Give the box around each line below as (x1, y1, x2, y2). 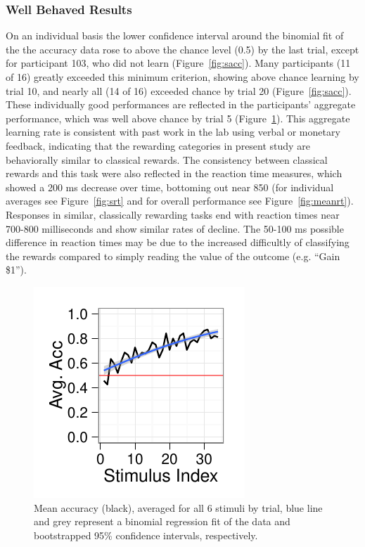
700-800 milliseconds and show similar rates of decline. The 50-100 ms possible (6, 221, 344, 236)
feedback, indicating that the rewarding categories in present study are (6, 138, 310, 153)
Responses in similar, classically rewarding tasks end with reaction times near (6, 207, 340, 221)
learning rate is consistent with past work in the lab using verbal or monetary (6, 124, 340, 139)
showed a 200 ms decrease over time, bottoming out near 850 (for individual (6, 179, 334, 194)
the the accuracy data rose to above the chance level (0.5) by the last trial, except (6, 41, 359, 56)
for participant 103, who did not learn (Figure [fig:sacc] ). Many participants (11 (6, 56, 351, 70)
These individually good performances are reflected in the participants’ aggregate (6, 97, 356, 112)
